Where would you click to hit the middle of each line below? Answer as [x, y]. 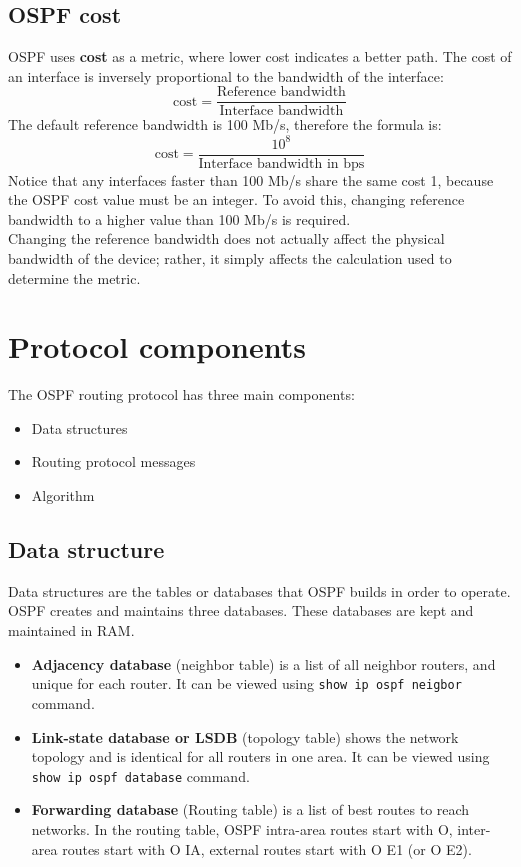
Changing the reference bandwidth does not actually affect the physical [226, 238]
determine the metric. [74, 277]
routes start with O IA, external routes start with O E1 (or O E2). [267, 848]
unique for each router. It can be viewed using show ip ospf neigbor [246, 683]
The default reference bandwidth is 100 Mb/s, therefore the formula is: [225, 124]
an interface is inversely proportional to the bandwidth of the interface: [226, 75]
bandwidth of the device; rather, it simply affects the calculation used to [230, 257]
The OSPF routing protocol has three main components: [181, 394]
